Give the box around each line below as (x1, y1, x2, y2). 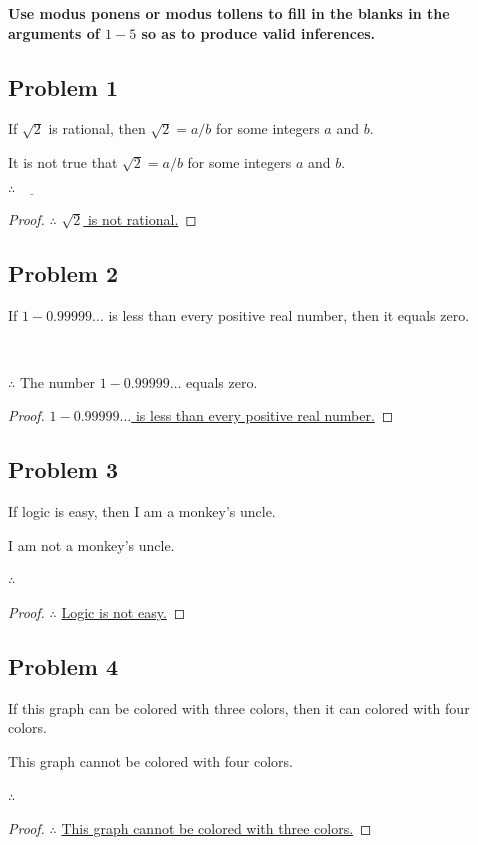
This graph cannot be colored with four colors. (8, 750, 293, 771)
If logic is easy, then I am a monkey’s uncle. (8, 501, 276, 522)
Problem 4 (8, 650, 118, 681)
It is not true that (8, 151, 118, 172)
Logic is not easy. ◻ (61, 601, 186, 622)
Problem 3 (8, 454, 118, 485)
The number (19, 371, 95, 392)
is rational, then (48, 118, 146, 139)
